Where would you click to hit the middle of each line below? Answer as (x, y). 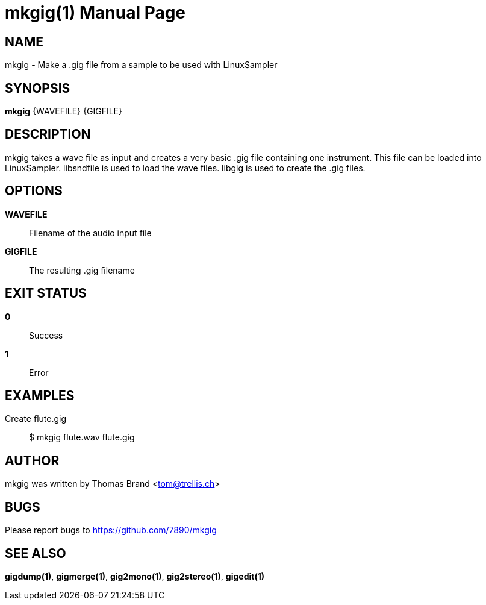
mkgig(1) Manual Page (95, 13)
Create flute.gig (36, 419)
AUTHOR (32, 460)
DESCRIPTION (48, 134)
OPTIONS (34, 191)
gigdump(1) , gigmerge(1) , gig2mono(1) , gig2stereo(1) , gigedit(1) (135, 576)
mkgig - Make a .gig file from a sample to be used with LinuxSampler (141, 65)
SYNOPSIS (38, 88)
